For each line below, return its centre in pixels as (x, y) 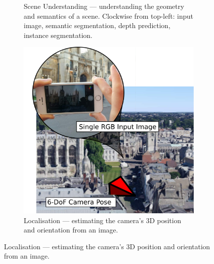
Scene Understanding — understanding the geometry (104, 6)
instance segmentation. (58, 35)
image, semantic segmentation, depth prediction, (97, 25)
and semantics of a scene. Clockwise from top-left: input (108, 16)
